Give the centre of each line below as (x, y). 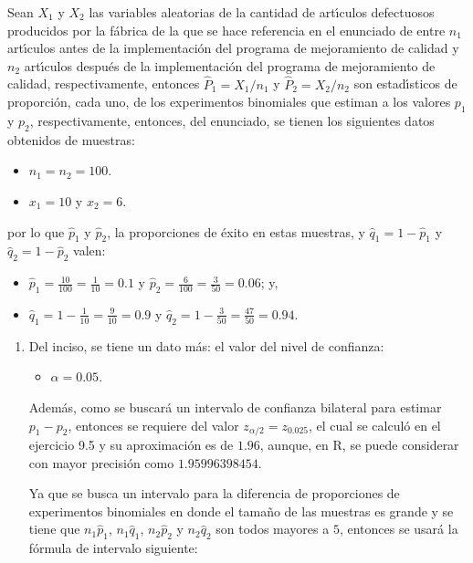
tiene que (54, 529)
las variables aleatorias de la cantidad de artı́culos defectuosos (262, 12)
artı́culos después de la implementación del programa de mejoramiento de (230, 65)
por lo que (36, 231)
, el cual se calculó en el (375, 425)
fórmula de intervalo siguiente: (113, 548)
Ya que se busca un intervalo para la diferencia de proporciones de (214, 493)
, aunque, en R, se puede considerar (359, 444)
